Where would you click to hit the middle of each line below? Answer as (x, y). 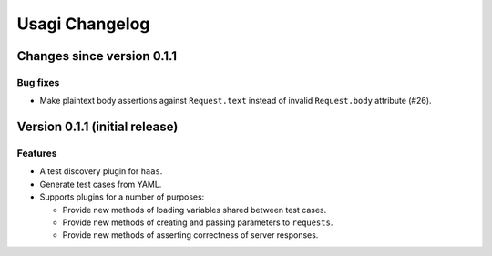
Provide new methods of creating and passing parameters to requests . (198, 222)
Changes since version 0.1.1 (97, 56)
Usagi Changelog (83, 24)
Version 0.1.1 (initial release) (97, 127)
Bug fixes (38, 82)
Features (37, 153)
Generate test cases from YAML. (101, 184)
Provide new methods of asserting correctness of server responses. (190, 235)
